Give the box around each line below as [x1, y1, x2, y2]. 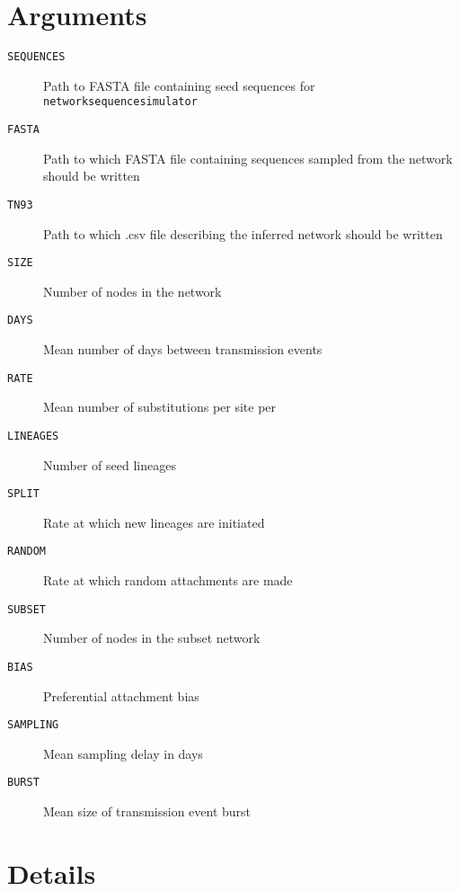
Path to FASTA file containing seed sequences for [43, 76, 315, 94]
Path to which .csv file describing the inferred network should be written [43, 224, 443, 243]
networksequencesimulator [43, 95, 198, 109]
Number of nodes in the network [43, 281, 222, 300]
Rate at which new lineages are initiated [43, 512, 265, 531]
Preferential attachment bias [43, 686, 199, 705]
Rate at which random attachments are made [43, 571, 293, 590]
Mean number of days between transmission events [43, 340, 323, 359]
